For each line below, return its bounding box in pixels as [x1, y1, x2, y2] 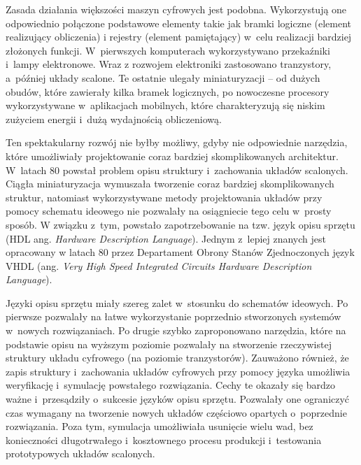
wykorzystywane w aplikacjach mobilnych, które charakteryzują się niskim [6, 98, 325, 113]
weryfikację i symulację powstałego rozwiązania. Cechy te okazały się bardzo [6, 378, 335, 392]
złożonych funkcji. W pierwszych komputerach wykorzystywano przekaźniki [6, 43, 330, 57]
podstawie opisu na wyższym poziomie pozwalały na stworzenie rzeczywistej [6, 336, 332, 351]
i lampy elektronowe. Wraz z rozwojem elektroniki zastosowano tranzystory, [6, 57, 332, 71]
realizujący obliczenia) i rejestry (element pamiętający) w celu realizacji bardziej [6, 29, 352, 44]
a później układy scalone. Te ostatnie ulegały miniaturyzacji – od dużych [6, 70, 320, 85]
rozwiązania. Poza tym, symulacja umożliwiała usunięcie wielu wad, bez [6, 419, 313, 434]
